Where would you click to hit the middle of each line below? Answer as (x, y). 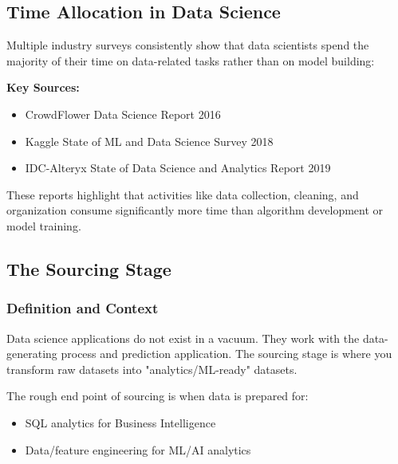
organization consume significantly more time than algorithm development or (195, 210)
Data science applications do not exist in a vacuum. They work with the (183, 338)
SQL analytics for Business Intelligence (120, 422)
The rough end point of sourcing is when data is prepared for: (158, 396)
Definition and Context (83, 308)
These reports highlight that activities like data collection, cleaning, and (183, 194)
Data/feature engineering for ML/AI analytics (138, 449)
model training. (44, 225)
